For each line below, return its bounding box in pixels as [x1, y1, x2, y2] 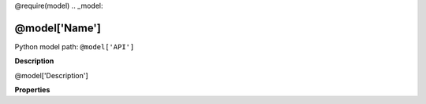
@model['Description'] [14, 70, 88, 80]
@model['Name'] [14, 21, 102, 34]
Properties [14, 85, 50, 95]
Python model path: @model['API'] [14, 41, 135, 51]
